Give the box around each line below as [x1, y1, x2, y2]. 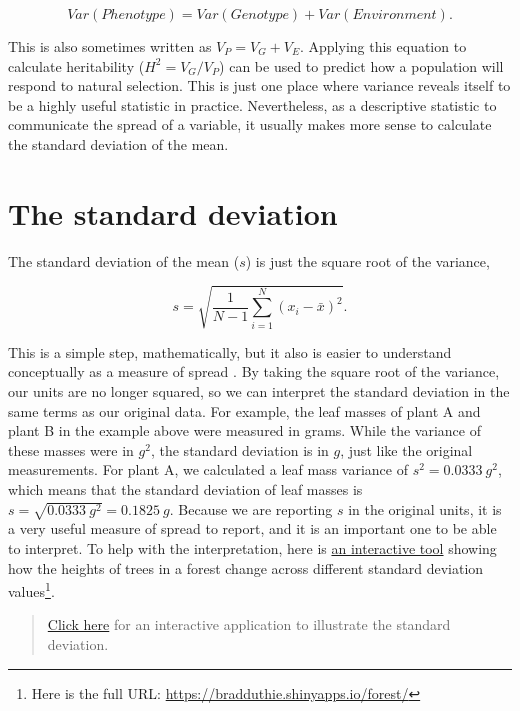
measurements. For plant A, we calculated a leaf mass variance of [8, 459, 408, 480]
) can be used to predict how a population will [219, 55, 504, 76]
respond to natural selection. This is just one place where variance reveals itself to [8, 75, 511, 96]
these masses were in [8, 439, 134, 460]
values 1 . [8, 578, 55, 601]
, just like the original [340, 439, 473, 460]
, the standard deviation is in [150, 439, 329, 460]
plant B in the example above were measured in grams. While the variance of [8, 420, 481, 441]
